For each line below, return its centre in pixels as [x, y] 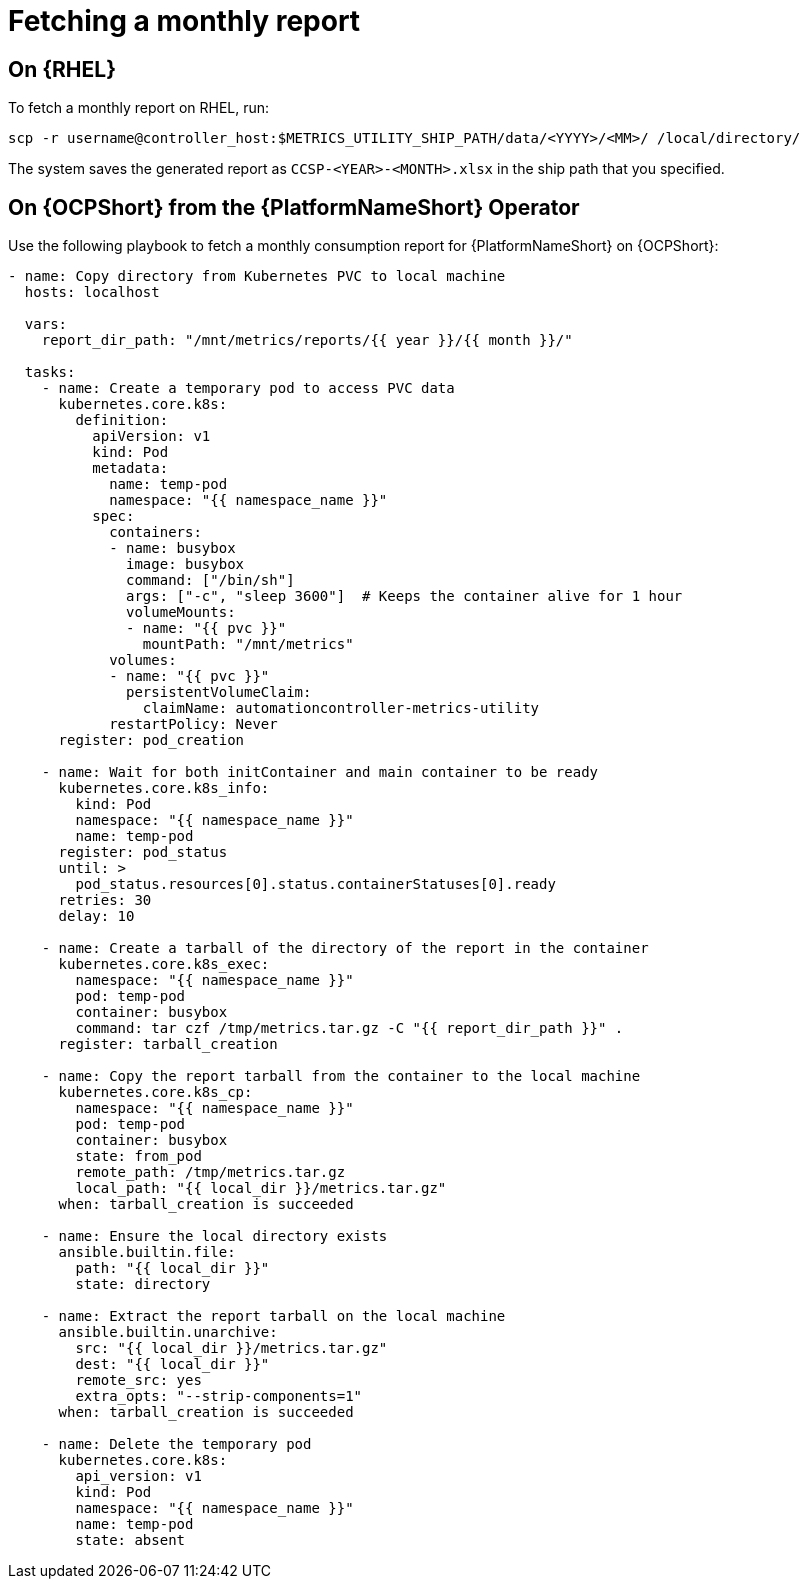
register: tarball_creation [168, 1044]
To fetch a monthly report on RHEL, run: [139, 108]
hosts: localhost [92, 292]
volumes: [143, 660]
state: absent [130, 1540]
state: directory [143, 1284]
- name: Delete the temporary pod [176, 1444]
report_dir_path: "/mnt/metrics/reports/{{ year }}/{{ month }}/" [307, 340]
